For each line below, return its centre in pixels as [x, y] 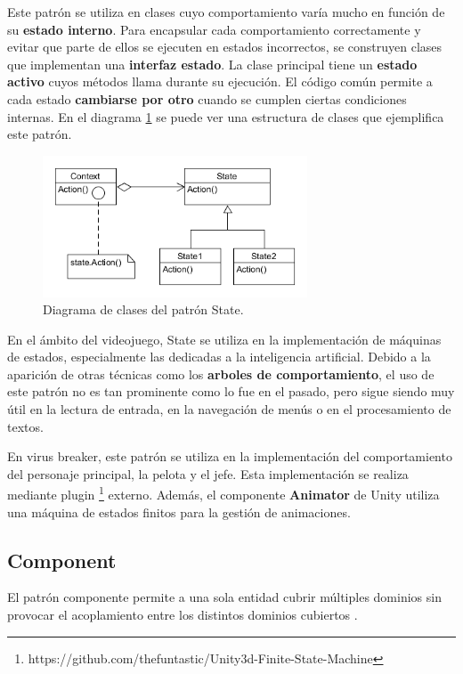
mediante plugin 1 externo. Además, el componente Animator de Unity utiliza [223, 493]
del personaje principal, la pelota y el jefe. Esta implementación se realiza [208, 473]
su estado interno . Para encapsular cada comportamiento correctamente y [214, 29]
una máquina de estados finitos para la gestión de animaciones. [179, 512]
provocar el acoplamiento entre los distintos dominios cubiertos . [183, 615]
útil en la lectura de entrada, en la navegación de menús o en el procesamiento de [229, 409]
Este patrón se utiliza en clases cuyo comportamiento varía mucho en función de [226, 12]
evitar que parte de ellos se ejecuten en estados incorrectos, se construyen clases [225, 47]
